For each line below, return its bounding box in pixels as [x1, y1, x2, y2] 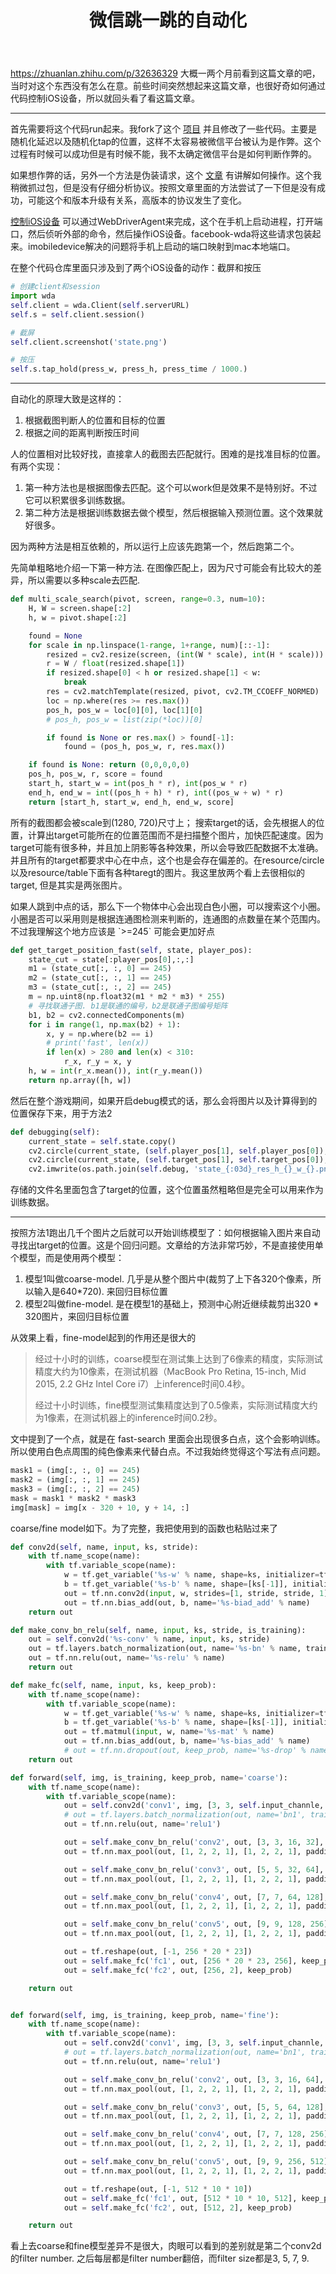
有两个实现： [10, 461, 63, 473]
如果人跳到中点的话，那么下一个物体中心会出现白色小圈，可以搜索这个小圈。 [10, 900, 326, 912]
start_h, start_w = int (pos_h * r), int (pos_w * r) [28, 779, 248, 789]
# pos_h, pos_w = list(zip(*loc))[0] [46, 714, 203, 725]
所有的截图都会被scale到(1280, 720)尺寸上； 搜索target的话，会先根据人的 [10, 816, 317, 828]
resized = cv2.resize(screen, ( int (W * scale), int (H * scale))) [46, 649, 325, 660]
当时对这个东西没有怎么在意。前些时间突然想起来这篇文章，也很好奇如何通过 [10, 80, 326, 92]
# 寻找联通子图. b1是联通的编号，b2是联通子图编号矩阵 [28, 1001, 228, 1011]
